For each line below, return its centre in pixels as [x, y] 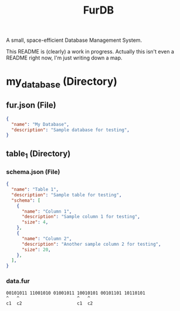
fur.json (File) [31, 106]
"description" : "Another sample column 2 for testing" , [91, 244]
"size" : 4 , [35, 222]
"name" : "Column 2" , [47, 239]
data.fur [18, 281]
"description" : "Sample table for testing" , [67, 195]
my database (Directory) [62, 82]
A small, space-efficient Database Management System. [74, 40]
